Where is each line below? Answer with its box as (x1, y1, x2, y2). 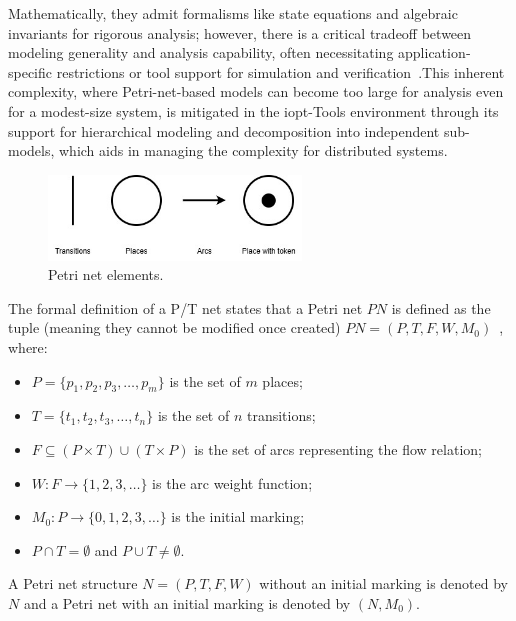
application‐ (398, 42, 471, 63)
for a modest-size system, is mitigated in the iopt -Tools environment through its (8, 100, 499, 121)
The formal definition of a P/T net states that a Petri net (8, 297, 363, 318)
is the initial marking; (171, 506, 305, 527)
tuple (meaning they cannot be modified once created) (8, 317, 341, 338)
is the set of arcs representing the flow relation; (194, 438, 482, 459)
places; (262, 370, 303, 391)
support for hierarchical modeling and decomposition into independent (8, 120, 440, 141)
